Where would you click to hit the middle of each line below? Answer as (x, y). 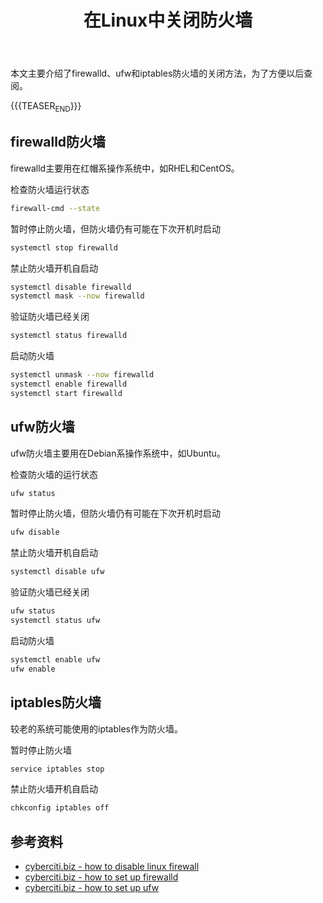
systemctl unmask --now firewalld (82, 375)
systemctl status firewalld (69, 336)
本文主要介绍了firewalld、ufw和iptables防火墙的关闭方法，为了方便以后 (157, 73)
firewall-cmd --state (55, 208)
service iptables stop (57, 769)
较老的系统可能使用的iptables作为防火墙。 (96, 728)
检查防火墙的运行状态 (54, 474)
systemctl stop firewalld (64, 247)
